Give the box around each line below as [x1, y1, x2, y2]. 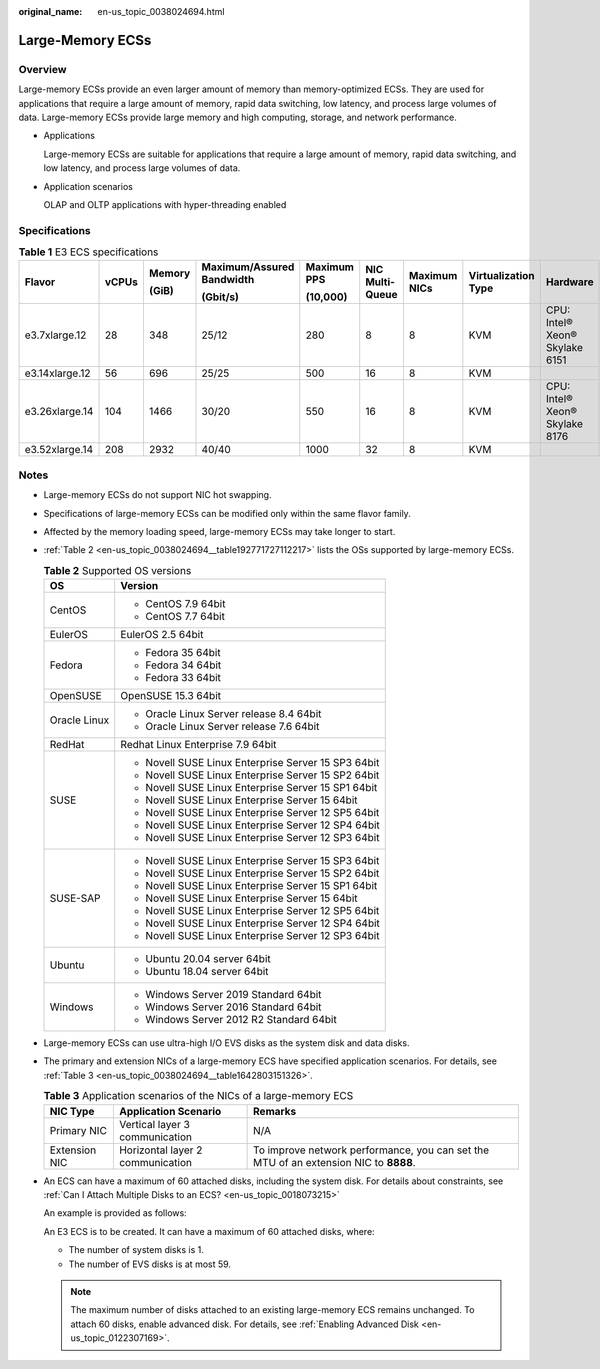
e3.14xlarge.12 [24, 366, 91, 380]
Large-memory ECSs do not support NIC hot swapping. [43, 489, 272, 501]
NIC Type [49, 1104, 95, 1118]
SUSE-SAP [49, 891, 101, 905]
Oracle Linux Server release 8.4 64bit [145, 707, 322, 721]
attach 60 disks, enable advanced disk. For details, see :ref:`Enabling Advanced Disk [70, 1318, 419, 1330]
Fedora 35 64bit [145, 646, 221, 660]
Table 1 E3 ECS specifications [18, 245, 159, 259]
